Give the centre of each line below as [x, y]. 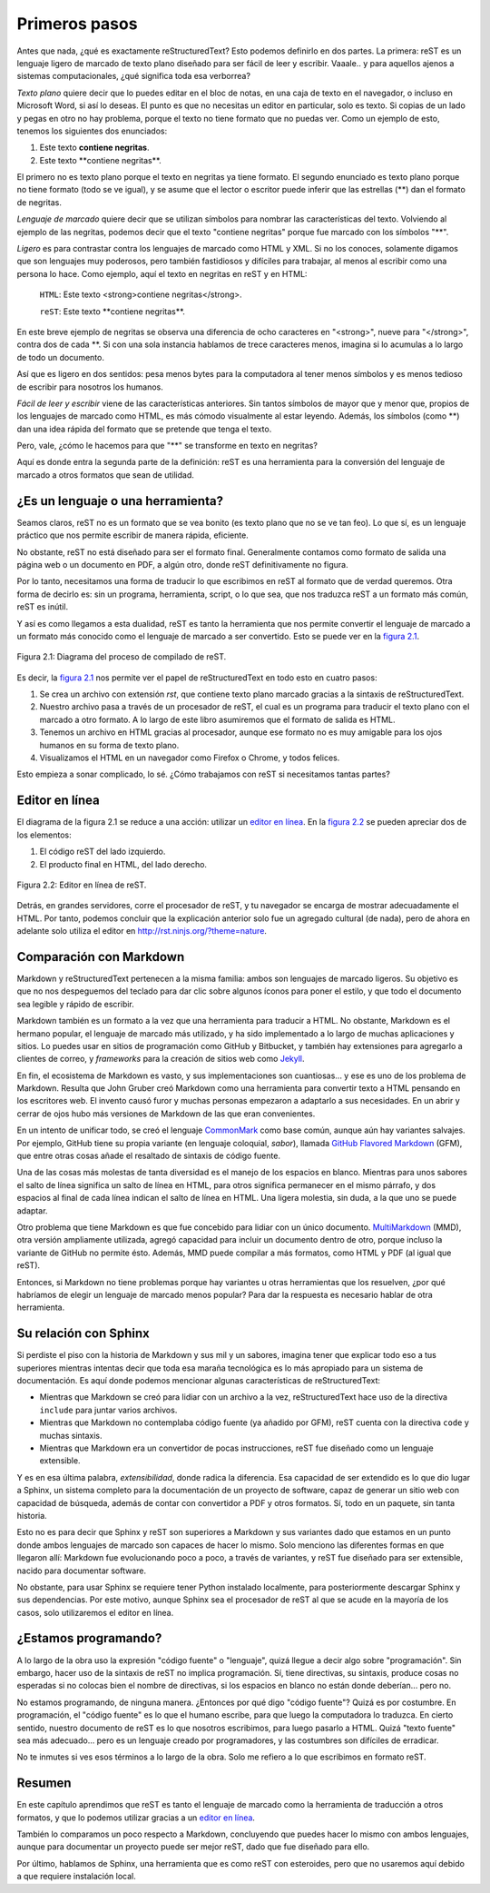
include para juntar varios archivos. [108, 1410]
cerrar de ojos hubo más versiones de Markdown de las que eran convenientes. [166, 1114]
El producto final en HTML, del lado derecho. [123, 864]
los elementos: [44, 835]
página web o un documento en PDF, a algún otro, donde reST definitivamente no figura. [182, 564]
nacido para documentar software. [82, 1571]
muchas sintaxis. [71, 1435]
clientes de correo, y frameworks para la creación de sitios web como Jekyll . [161, 1059]
